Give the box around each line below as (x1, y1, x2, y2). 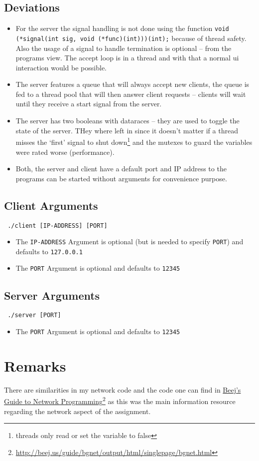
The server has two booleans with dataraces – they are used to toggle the (15, 115, 240, 126)
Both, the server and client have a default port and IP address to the (15, 163, 227, 174)
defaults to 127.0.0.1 (15, 246, 83, 256)
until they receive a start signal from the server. (15, 98, 162, 109)
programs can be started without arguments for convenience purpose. (15, 173, 227, 183)
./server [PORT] (7, 312, 61, 319)
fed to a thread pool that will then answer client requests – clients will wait (15, 88, 246, 99)
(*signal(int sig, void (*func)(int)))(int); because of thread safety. (15, 32, 247, 43)
